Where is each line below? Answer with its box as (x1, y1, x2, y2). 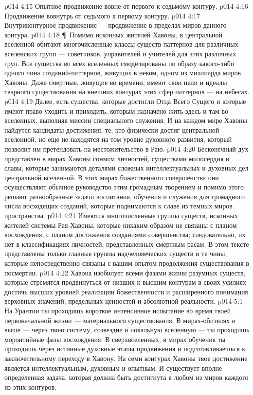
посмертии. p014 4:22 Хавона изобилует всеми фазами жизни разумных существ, (4, 267, 246, 277)
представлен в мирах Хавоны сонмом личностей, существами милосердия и (4, 153, 230, 163)
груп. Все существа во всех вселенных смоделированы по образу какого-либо (4, 58, 234, 68)
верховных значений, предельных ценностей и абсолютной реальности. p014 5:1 (4, 296, 243, 306)
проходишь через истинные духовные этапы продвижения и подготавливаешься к (4, 343, 246, 354)
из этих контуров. (4, 381, 56, 392)
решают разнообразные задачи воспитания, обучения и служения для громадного (4, 191, 245, 201)
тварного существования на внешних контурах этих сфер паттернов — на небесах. (4, 86, 250, 97)
